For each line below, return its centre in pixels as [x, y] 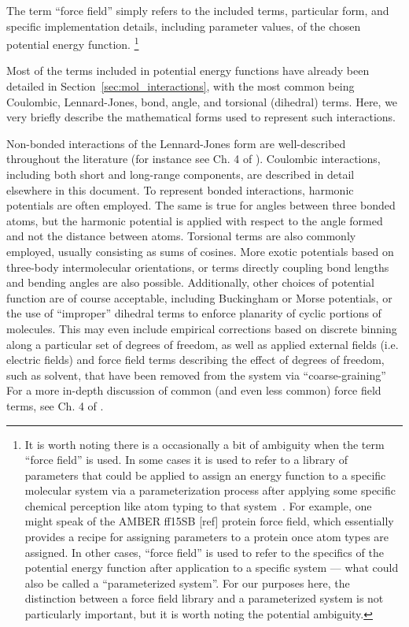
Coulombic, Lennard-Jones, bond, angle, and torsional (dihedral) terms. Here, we [202, 101]
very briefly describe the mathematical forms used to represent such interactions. [201, 117]
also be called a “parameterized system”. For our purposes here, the [187, 582]
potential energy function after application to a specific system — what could [212, 568]
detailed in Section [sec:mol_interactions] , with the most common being [181, 86]
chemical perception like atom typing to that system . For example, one [198, 505]
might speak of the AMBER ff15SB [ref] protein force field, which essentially [209, 521]
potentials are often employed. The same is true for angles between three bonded [201, 205]
